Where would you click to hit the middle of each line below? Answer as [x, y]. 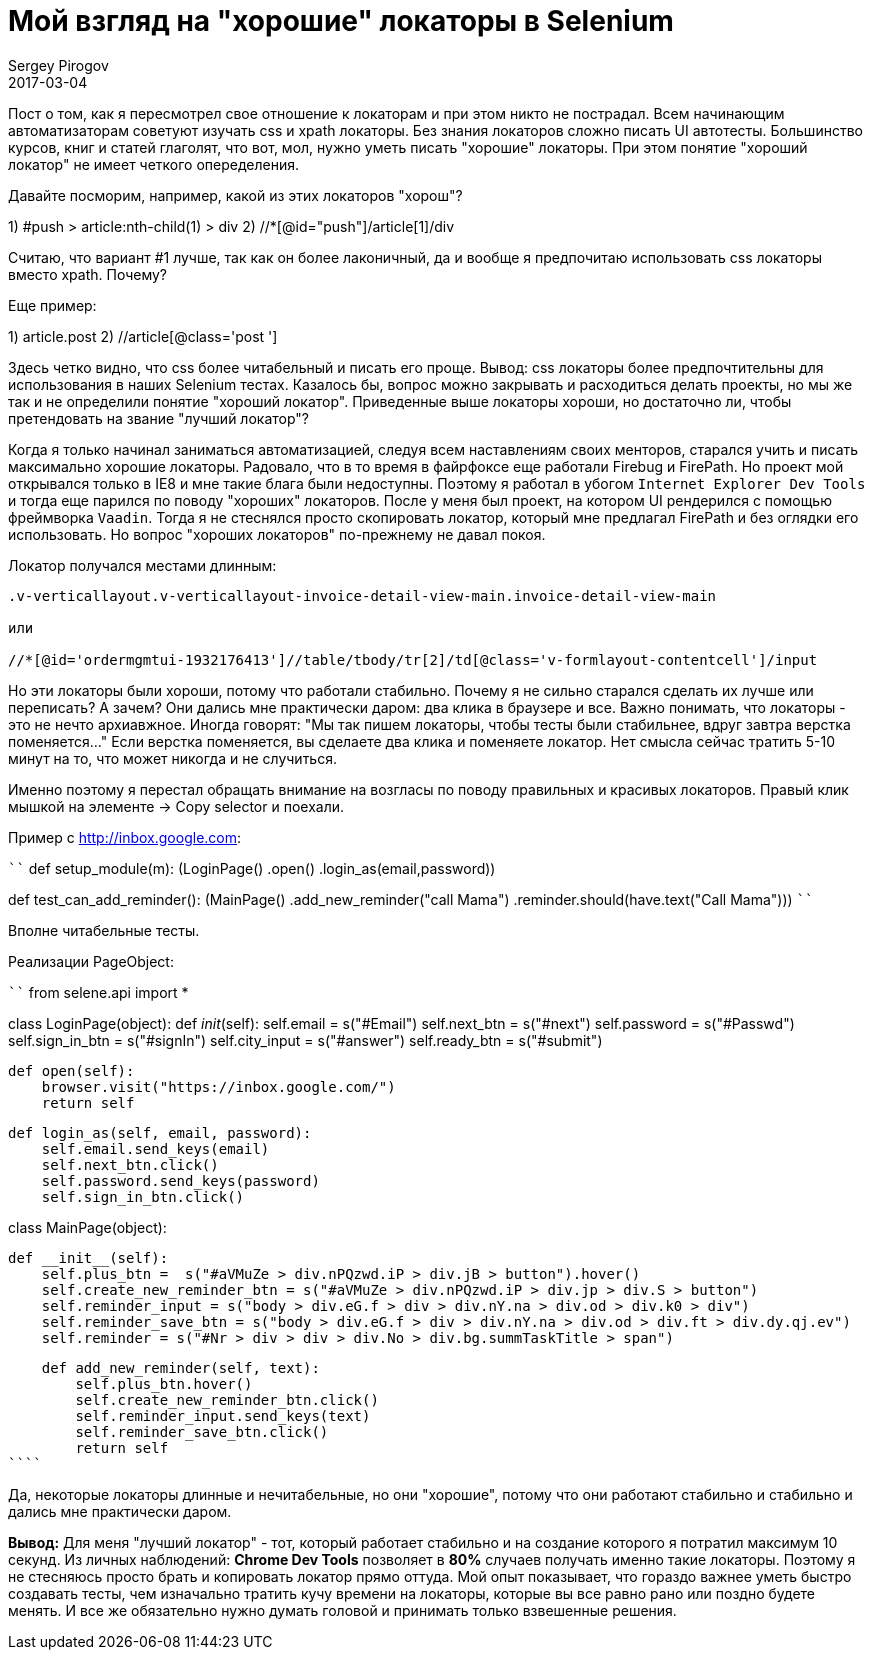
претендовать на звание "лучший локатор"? [158, 418]
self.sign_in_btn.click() [143, 1196]
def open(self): [71, 1070]
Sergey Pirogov [58, 65]
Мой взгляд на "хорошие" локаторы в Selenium [341, 21]
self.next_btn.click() [130, 1164]
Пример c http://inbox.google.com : [125, 837]
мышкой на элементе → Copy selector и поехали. [176, 806]
